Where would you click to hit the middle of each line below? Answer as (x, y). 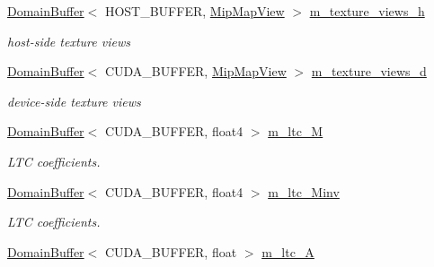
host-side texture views (69, 41)
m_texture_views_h (367, 11)
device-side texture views (74, 101)
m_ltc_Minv (304, 191)
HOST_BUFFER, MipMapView (195, 11)
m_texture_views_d (369, 71)
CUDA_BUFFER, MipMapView (195, 71)
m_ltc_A (288, 251)
